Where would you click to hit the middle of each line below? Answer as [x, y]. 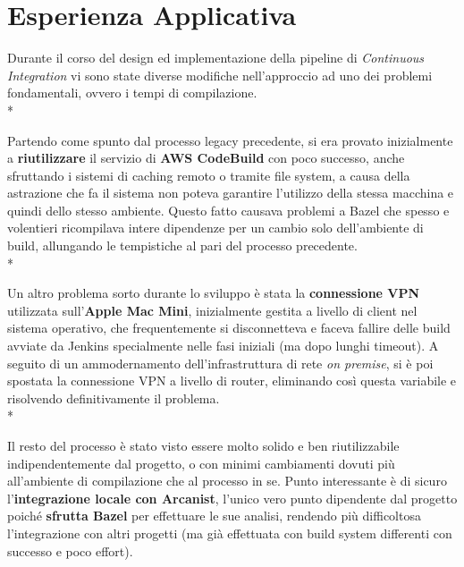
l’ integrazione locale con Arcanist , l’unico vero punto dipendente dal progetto [232, 498]
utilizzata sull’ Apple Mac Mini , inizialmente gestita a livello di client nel [212, 310]
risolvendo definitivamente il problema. [114, 398]
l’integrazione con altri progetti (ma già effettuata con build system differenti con [230, 533]
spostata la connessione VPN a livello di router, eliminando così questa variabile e [232, 381]
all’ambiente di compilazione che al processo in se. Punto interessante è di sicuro [227, 481]
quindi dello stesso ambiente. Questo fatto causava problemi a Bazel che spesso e [228, 210]
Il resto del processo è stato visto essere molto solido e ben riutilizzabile [203, 445]
